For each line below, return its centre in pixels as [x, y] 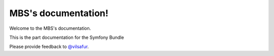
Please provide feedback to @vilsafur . [49, 47]
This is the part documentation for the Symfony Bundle [67, 37]
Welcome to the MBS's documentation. [50, 28]
